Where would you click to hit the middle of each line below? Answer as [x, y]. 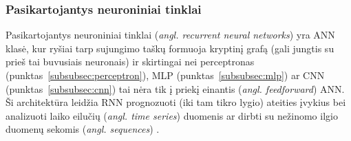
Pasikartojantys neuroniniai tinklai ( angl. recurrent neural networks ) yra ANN [170, 35]
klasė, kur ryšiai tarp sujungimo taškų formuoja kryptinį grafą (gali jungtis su [170, 48]
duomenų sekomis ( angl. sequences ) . [83, 129]
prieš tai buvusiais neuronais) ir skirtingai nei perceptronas [130, 62]
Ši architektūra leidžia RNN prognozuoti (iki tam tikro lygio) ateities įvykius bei [176, 102]
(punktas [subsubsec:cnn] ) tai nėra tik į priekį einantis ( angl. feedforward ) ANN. [175, 88]
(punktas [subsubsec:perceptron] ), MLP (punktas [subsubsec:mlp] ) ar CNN [165, 75]
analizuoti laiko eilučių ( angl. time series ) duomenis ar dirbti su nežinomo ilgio [172, 115]
